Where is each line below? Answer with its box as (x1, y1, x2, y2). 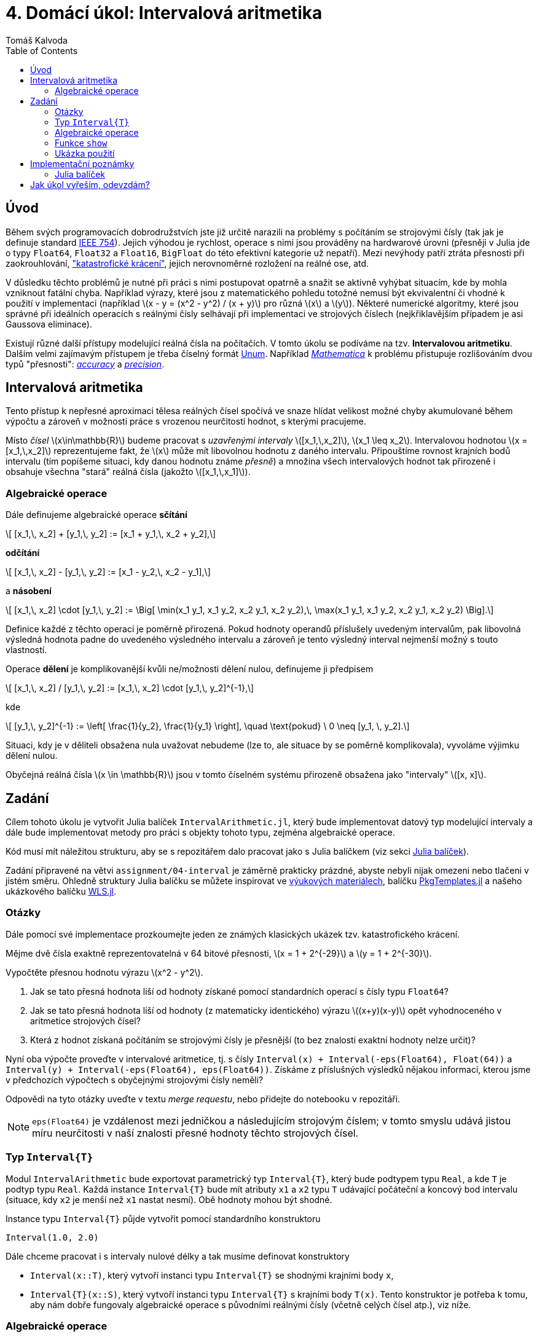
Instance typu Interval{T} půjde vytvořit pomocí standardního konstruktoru (6, 1213, 321, 1224)
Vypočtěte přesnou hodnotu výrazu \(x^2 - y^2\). (6, 966, 203, 978)
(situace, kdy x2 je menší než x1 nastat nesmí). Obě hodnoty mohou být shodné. (6, 1194, 332, 1205)
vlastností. (6, 645, 47, 656)
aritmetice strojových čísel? (30, 1015, 141, 1026)
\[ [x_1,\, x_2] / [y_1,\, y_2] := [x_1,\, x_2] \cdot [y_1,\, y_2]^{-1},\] (6, 683, 254, 694)
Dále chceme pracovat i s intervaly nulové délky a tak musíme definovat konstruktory (6, 1250, 350, 1261)
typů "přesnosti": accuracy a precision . (6, 358, 165, 369)
